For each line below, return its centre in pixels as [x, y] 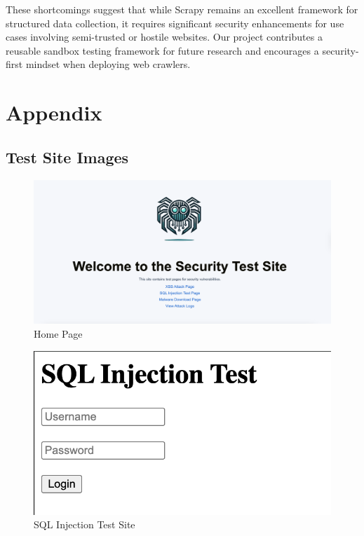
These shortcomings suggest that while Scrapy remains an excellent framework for [182, 9]
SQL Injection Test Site [85, 524]
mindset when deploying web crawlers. [108, 64]
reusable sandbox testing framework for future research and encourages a [162, 50]
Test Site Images [67, 157]
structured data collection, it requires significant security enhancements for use [175, 23]
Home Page [58, 333]
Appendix [54, 112]
